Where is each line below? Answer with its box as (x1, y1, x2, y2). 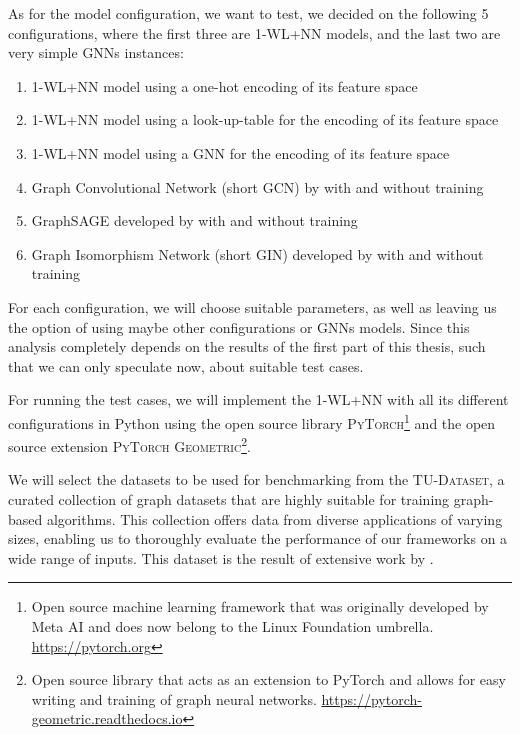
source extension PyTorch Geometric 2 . (8, 433, 251, 456)
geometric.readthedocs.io (31, 708, 183, 729)
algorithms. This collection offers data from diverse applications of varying (46, 508, 503, 529)
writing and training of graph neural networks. (31, 688, 317, 709)
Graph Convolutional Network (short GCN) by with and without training (31, 176, 484, 197)
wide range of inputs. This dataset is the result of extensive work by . (8, 547, 434, 568)
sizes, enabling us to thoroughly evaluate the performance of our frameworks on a (8, 528, 508, 549)
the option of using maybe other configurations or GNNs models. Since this (8, 316, 470, 337)
